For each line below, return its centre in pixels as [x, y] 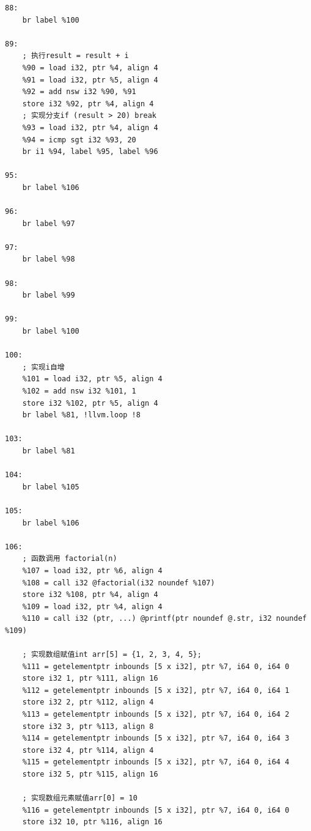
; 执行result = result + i [75, 56]
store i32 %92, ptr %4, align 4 [88, 104]
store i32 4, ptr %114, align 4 [88, 750]
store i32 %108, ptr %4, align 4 [90, 595]
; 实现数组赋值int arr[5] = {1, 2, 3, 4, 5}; [112, 655]
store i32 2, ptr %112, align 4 [88, 702]
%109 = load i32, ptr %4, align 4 [92, 606]
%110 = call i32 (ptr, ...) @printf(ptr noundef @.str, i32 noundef [164, 619]
